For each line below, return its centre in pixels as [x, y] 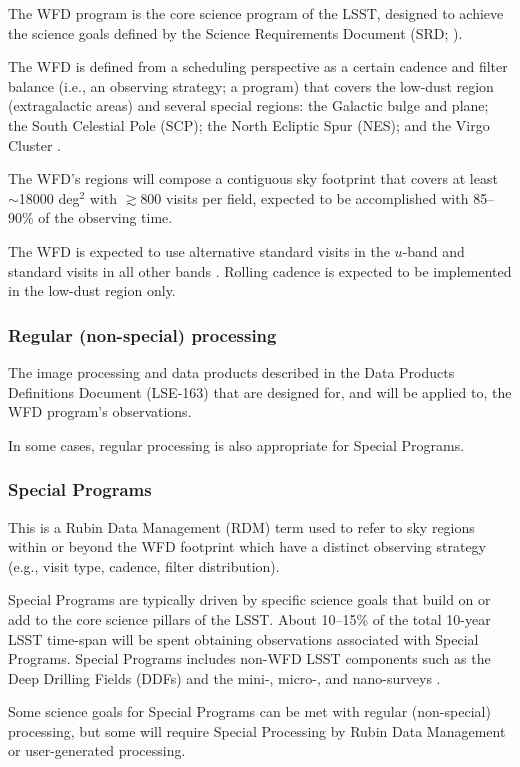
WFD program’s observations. [100, 411]
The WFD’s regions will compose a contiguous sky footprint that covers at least [253, 178]
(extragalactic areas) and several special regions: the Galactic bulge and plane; [248, 105]
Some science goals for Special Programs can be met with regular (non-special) [249, 711]
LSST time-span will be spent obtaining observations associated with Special [243, 638]
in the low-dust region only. [92, 290]
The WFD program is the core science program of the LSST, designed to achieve [256, 13]
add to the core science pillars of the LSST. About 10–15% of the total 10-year [249, 618]
